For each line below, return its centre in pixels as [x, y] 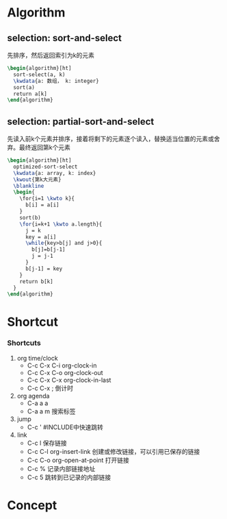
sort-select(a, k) [40, 74]
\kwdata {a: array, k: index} [55, 173]
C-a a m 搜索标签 [52, 411]
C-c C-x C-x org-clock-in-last [69, 380]
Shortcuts [24, 343]
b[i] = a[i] [42, 205]
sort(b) [30, 217]
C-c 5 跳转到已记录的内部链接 [69, 477]
